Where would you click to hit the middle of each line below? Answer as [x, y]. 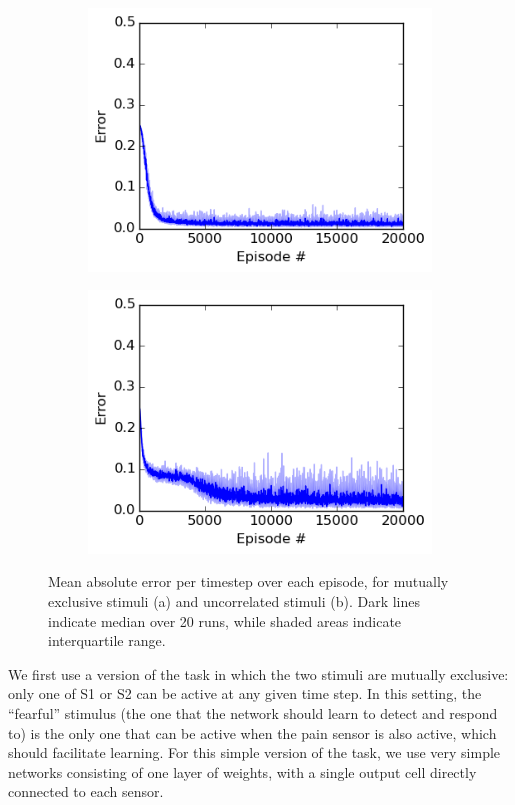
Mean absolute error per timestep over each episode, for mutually [248, 581]
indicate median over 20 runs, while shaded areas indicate [225, 620]
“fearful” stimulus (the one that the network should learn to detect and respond [253, 712]
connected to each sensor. [86, 791]
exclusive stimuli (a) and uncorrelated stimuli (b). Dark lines [234, 600]
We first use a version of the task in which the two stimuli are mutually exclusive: [258, 673]
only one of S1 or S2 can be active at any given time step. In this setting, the [245, 693]
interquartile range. [107, 640]
